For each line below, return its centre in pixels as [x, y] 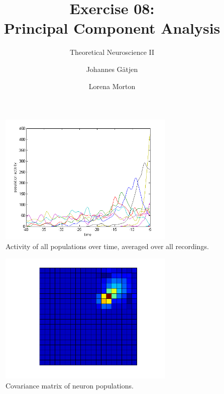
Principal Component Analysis [112, 28]
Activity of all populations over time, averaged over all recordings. [107, 246]
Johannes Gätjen [112, 69]
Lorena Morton [112, 86]
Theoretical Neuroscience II [112, 52]
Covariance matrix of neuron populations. [70, 385]
